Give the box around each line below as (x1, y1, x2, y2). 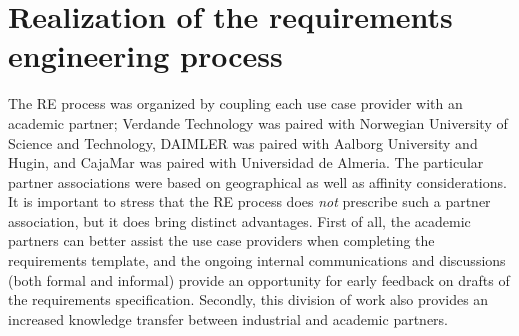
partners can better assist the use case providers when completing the (8, 230, 435, 251)
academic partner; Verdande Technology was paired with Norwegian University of (8, 112, 508, 133)
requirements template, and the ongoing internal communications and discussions (8, 250, 506, 271)
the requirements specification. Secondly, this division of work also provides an (8, 289, 489, 310)
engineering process (8, 35, 283, 76)
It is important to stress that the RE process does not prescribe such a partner (8, 191, 491, 212)
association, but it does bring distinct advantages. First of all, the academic (8, 210, 471, 231)
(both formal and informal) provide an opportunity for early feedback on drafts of (8, 269, 510, 290)
